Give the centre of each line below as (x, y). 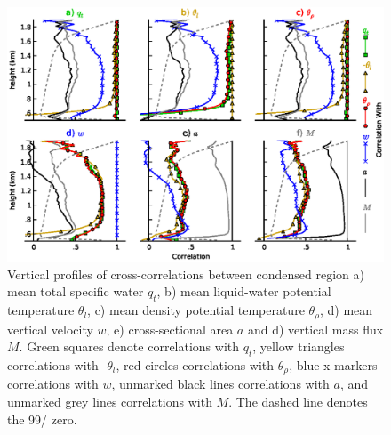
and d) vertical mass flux (315, 329)
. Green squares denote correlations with (129, 346)
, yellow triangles (299, 346)
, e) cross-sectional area (170, 329)
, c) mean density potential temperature (196, 310)
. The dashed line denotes (298, 401)
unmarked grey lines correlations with (110, 401)
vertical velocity (50, 329)
